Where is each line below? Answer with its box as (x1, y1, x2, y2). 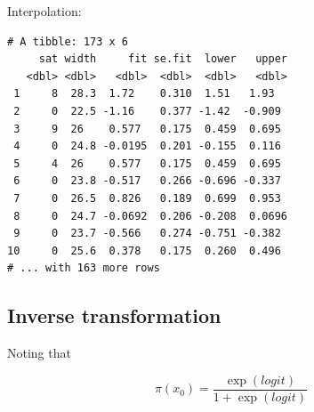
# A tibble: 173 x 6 (7, 35, 129, 48)
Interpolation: (7, 2, 82, 20)
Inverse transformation (7, 302, 221, 329)
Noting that (7, 343, 71, 362)
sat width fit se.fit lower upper (38, 53, 287, 66)
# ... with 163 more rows (7, 262, 160, 275)
